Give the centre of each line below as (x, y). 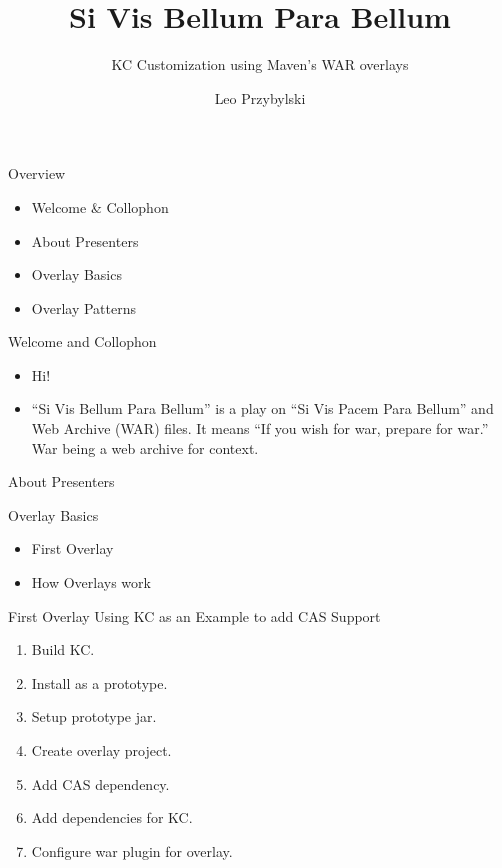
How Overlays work (91, 582)
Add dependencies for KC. (112, 817)
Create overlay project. (101, 750)
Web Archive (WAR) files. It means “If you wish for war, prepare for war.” (260, 428)
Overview (37, 173)
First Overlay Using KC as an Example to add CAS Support (194, 615)
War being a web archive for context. (145, 447)
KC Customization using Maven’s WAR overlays (260, 64)
